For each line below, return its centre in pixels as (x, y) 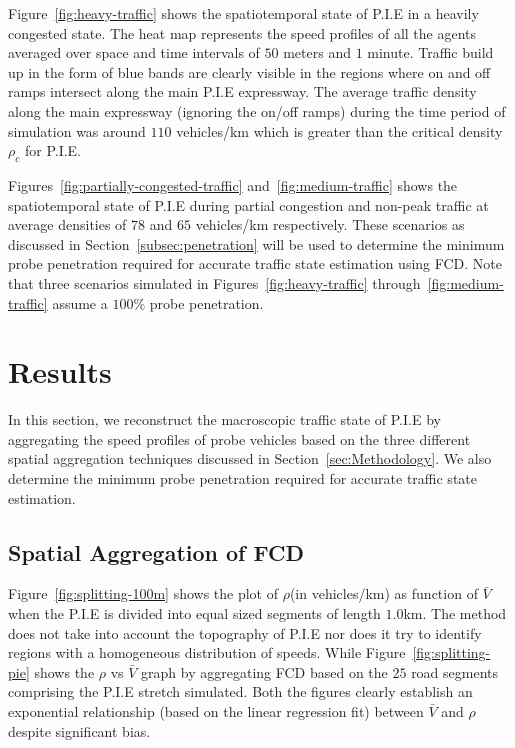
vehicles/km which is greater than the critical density (339, 130)
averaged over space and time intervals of (134, 52)
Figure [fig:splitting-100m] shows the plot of (143, 593)
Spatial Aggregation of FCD (156, 551)
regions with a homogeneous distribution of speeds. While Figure (207, 652)
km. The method (455, 613)
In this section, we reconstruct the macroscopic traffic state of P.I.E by (224, 419)
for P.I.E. (53, 150)
